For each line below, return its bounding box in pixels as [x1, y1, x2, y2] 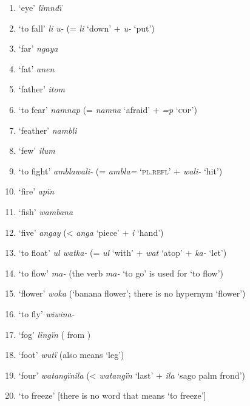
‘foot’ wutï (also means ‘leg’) [18, 348, 124, 361]
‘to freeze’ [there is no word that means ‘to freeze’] [18, 389, 206, 402]
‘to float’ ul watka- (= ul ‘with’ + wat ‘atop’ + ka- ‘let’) [18, 246, 227, 259]
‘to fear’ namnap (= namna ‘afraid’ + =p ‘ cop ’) [18, 103, 197, 115]
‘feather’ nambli [18, 123, 77, 136]
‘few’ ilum [18, 144, 55, 157]
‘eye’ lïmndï [18, 1, 62, 13]
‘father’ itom [18, 83, 66, 95]
